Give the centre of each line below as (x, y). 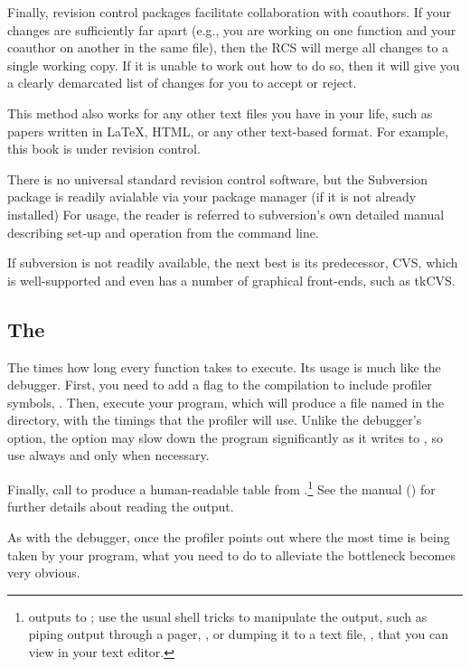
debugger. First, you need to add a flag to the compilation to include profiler (220, 385)
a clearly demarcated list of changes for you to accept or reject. (182, 83)
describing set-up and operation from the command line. (163, 232)
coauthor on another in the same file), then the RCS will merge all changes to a (228, 47)
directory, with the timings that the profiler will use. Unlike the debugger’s (215, 420)
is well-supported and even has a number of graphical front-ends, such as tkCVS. (231, 280)
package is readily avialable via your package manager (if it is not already (212, 197)
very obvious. (44, 573)
